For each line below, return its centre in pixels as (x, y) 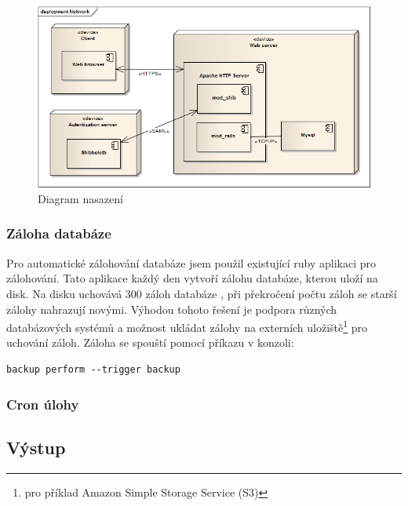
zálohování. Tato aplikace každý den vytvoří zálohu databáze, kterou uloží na (192, 278)
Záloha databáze (59, 233)
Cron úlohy (43, 404)
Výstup (36, 447)
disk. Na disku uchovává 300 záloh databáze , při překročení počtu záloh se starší (202, 293)
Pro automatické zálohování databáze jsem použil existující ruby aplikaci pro (191, 262)
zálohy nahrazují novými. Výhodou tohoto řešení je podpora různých (172, 309)
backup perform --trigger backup (93, 369)
